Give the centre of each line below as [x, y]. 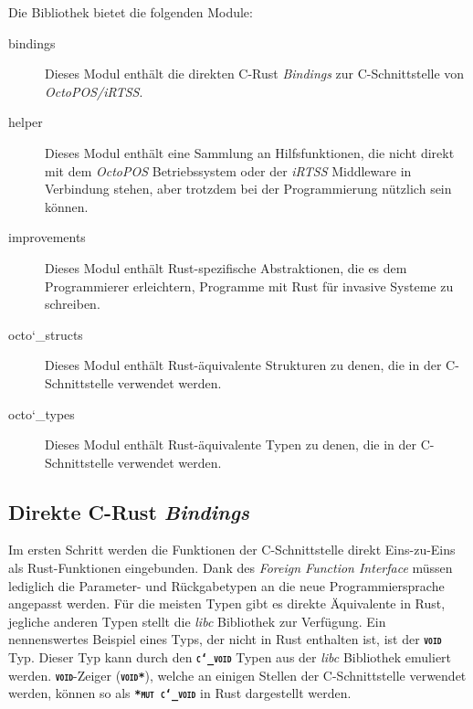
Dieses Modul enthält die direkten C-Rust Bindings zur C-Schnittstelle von [255, 74]
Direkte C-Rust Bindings [129, 511]
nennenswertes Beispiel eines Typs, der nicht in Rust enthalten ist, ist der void [225, 639]
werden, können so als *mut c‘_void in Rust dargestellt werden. [180, 693]
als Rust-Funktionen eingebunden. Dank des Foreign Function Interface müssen [231, 568]
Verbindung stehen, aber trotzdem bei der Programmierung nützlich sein [248, 189]
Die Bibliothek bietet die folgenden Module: [131, 12]
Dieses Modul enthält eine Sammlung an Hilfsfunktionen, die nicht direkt [250, 152]
